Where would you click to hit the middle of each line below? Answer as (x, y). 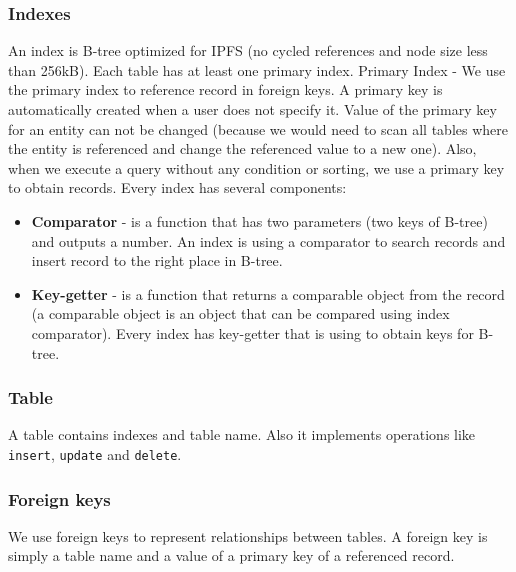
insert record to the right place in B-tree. (157, 260)
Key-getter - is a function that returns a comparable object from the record (268, 293)
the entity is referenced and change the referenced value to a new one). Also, (242, 148)
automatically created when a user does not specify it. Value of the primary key (252, 109)
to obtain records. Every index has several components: (177, 187)
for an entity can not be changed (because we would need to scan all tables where (258, 128)
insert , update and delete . (95, 453)
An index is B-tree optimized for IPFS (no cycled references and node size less (248, 50)
